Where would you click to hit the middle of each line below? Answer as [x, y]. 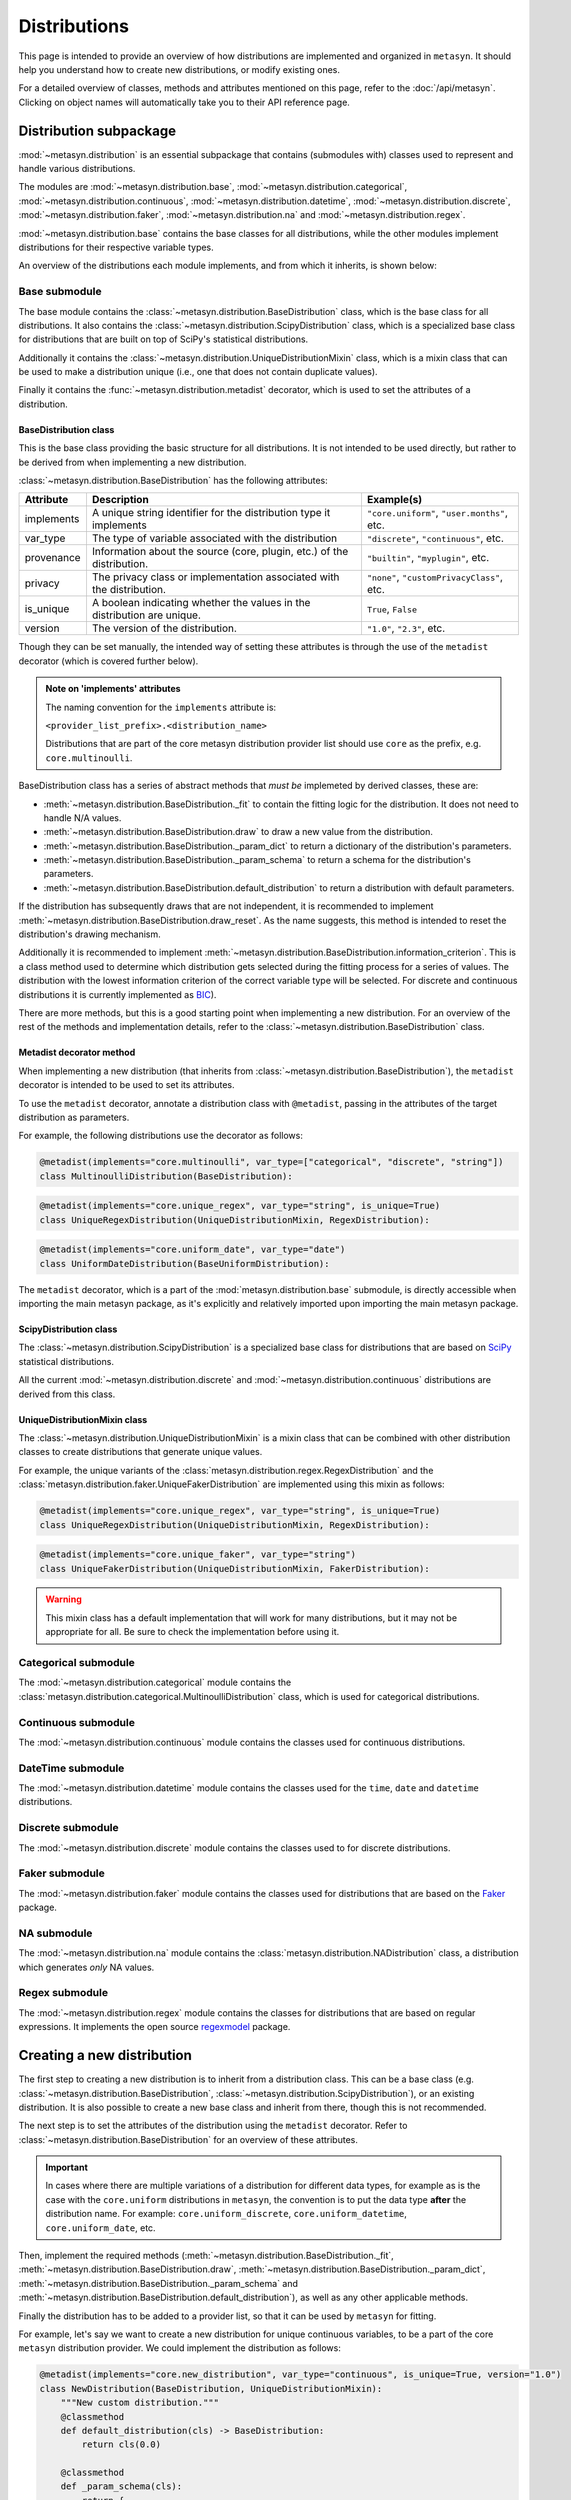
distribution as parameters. [74, 1117]
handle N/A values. [82, 817]
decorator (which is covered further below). [108, 661]
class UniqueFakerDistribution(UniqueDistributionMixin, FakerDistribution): [234, 1568]
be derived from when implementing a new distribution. [132, 462]
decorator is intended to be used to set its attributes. [126, 1085]
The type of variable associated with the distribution [214, 538]
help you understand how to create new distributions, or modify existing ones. [179, 69]
